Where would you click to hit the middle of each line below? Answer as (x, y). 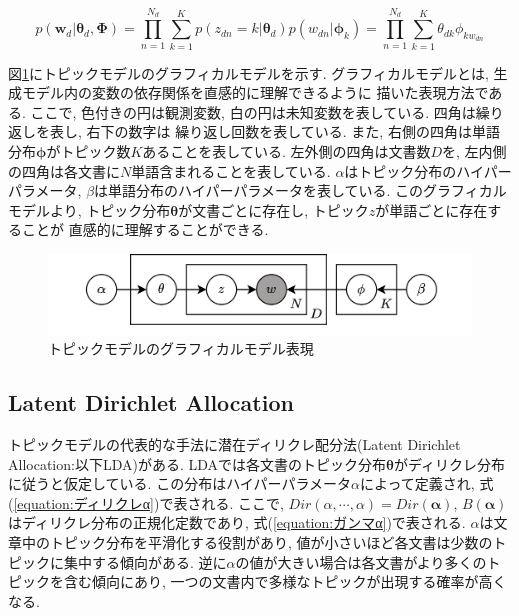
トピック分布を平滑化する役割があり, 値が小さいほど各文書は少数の (271, 541)
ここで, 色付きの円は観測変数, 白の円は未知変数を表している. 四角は (253, 111)
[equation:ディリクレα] (83, 502)
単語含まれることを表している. (231, 170)
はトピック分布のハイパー (428, 170)
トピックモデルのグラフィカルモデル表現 (181, 348)
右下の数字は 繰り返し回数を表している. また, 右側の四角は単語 (293, 131)
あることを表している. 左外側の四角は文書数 (286, 150)
